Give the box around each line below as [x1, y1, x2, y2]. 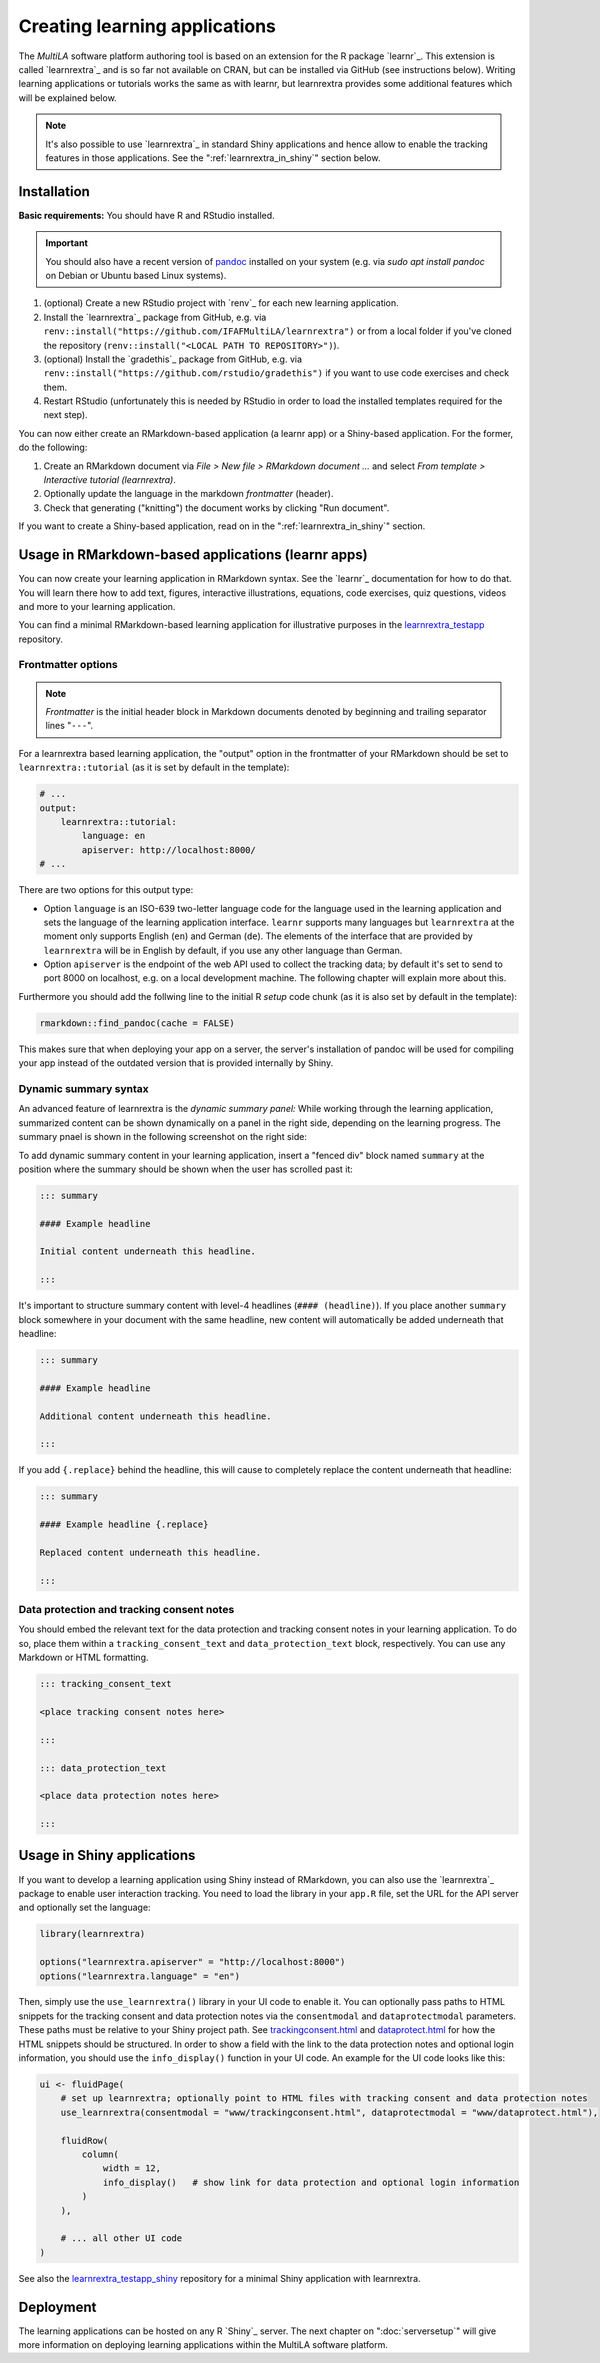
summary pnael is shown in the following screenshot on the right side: [18, 1131, 307, 1143]
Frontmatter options [18, 658, 119, 672]
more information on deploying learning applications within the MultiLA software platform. [18, 2339, 389, 2350]
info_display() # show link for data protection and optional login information [102, 2176, 520, 2188]
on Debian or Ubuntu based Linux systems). [45, 269, 227, 281]
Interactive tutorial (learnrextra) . [43, 474, 177, 486]
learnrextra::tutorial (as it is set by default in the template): [18, 761, 290, 774]
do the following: [18, 441, 88, 454]
